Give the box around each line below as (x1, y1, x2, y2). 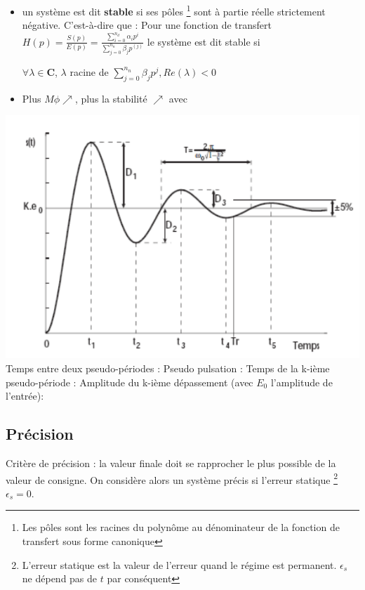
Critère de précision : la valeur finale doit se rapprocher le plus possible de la (6, 455, 336, 470)
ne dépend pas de (22, 571, 98, 586)
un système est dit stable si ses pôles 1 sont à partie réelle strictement (22, 2, 326, 18)
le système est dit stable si (147, 34, 260, 48)
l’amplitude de (270, 374, 333, 389)
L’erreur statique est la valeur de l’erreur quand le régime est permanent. (22, 557, 337, 572)
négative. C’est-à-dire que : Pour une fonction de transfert (22, 18, 272, 32)
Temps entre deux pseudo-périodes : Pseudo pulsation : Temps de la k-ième (6, 360, 330, 375)
